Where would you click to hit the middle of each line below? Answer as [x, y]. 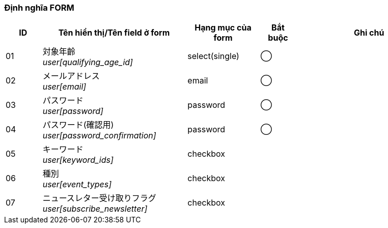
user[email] [64, 87]
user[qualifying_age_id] [88, 62]
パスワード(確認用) [78, 125]
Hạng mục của [223, 28]
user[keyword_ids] [78, 160]
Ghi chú [369, 33]
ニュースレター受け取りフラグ [99, 198]
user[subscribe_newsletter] [95, 209]
